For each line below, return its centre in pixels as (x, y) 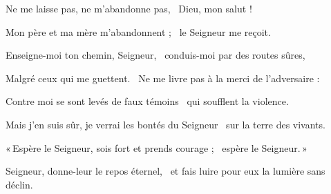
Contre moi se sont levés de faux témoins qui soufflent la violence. (147, 101)
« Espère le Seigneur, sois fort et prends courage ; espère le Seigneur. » (157, 147)
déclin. (19, 184)
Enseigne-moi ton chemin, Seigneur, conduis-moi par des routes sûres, (155, 55)
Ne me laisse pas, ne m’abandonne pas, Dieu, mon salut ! (129, 8)
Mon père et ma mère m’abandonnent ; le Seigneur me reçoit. (138, 31)
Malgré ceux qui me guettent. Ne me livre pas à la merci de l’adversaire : (163, 78)
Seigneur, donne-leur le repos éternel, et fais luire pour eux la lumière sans (165, 171)
